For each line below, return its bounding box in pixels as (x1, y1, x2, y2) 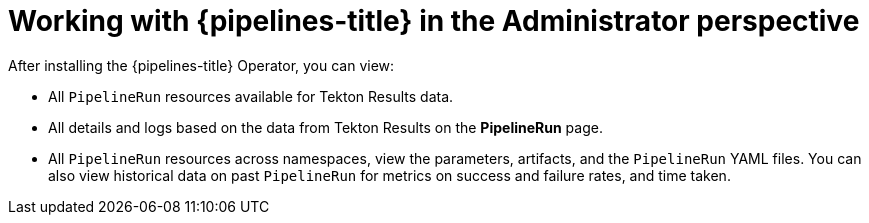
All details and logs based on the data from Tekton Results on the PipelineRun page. (48, 118, 603, 136)
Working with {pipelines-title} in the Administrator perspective (8, 4, 860, 38)
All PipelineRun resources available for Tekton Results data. (48, 87, 454, 105)
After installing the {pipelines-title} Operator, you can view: (8, 56, 395, 74)
